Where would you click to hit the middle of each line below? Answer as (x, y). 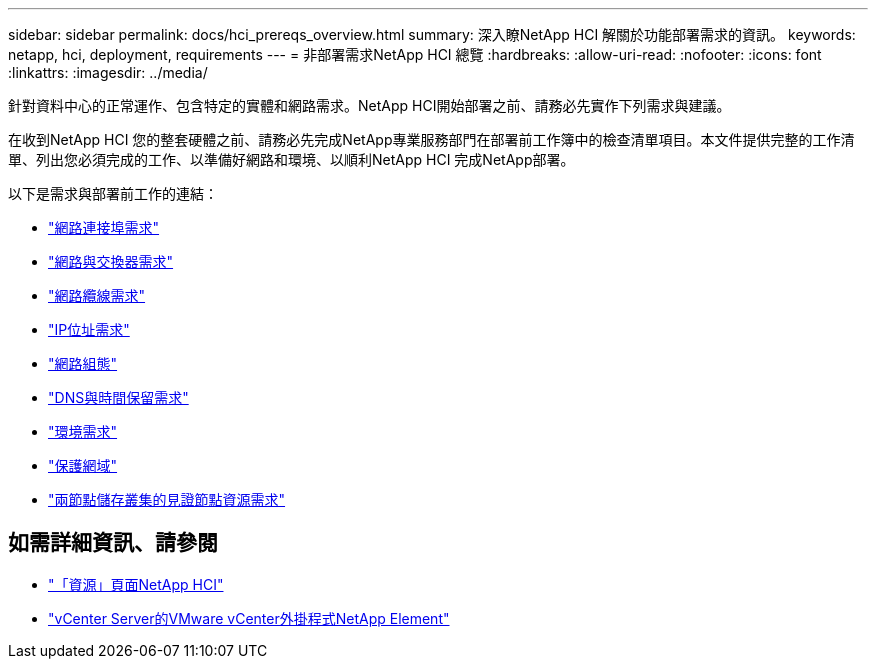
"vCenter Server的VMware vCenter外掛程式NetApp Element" (249, 618)
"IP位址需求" (89, 329)
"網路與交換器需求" (111, 261)
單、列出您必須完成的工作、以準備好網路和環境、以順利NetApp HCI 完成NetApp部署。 (291, 159)
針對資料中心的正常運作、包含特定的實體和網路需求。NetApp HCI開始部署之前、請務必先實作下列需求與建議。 (369, 105)
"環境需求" (83, 431)
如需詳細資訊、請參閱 (113, 543)
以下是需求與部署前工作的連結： (113, 193)
